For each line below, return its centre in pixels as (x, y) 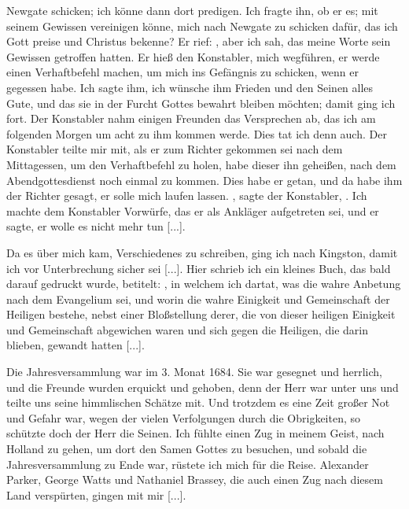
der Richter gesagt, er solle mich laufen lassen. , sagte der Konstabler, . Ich (187, 195)
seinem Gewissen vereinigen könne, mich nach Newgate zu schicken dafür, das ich (202, 26)
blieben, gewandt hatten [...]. (76, 345)
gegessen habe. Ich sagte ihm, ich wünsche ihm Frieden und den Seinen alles (190, 87)
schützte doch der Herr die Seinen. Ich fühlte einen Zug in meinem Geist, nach (195, 433)
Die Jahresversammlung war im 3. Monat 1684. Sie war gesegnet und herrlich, (195, 372)
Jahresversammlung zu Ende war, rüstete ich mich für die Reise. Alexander (188, 464)
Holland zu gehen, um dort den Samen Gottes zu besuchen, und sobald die (187, 449)
